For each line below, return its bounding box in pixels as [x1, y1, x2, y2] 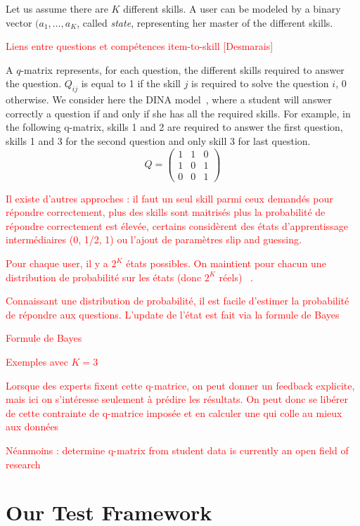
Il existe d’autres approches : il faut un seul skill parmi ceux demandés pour [6, 191, 333, 205]
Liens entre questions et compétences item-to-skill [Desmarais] [6, 39, 274, 53]
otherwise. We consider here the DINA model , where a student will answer [6, 92, 332, 107]
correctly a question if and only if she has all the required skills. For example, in [6, 105, 351, 120]
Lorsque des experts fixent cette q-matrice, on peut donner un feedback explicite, [6, 378, 355, 392]
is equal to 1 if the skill [81, 76, 181, 91]
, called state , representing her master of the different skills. [77, 15, 333, 30]
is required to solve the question [191, 76, 329, 91]
